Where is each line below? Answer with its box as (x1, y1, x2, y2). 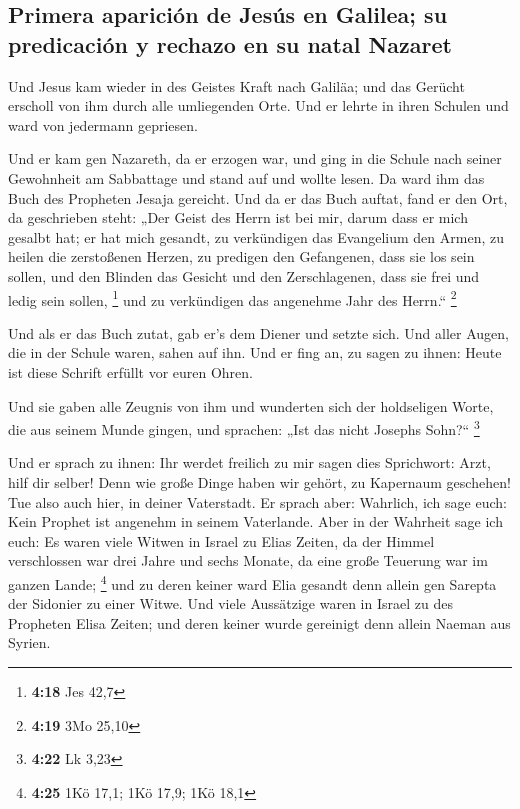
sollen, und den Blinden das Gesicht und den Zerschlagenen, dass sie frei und (8, 265, 480, 286)
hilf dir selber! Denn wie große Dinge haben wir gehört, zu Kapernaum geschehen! (8, 472, 511, 492)
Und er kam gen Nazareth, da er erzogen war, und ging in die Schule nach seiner (8, 148, 502, 169)
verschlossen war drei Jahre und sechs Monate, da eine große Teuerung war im (8, 550, 488, 571)
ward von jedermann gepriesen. (8, 114, 198, 135)
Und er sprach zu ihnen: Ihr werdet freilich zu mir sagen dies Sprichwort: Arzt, (8, 452, 491, 473)
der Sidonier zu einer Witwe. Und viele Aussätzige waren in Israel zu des (8, 593, 453, 614)
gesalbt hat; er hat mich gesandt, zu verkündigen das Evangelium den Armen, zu (8, 226, 504, 247)
